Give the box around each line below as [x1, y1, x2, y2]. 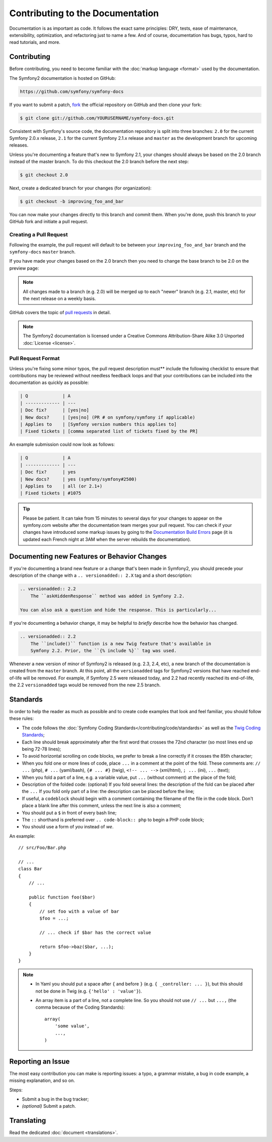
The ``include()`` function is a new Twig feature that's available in [30, 640, 212, 647]
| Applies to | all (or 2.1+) [20, 483, 103, 489]
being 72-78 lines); [22, 746, 61, 752]
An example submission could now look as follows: [9, 441, 115, 448]
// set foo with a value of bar [39, 908, 119, 914]
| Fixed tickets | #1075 [20, 490, 82, 496]
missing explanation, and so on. [9, 1077, 75, 1083]
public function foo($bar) [28, 894, 96, 900]
